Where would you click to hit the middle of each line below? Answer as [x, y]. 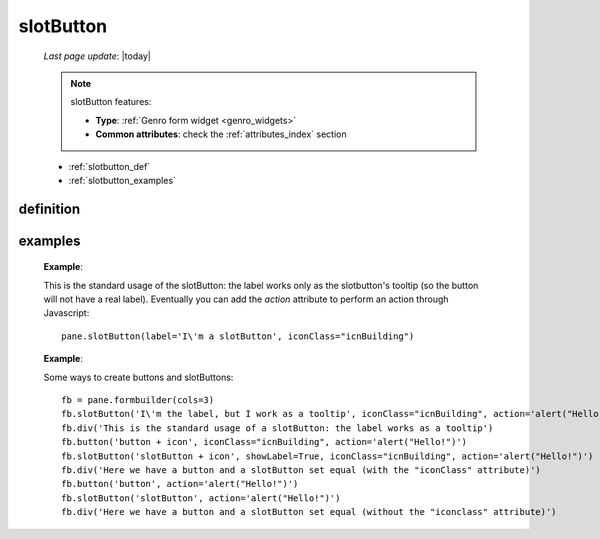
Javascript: [66, 313]
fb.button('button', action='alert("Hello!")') [180, 484]
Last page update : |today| [97, 56]
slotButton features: [111, 102]
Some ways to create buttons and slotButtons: [138, 377]
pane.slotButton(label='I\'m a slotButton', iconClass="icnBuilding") [238, 336]
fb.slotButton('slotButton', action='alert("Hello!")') [201, 498]
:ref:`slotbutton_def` [109, 166]
